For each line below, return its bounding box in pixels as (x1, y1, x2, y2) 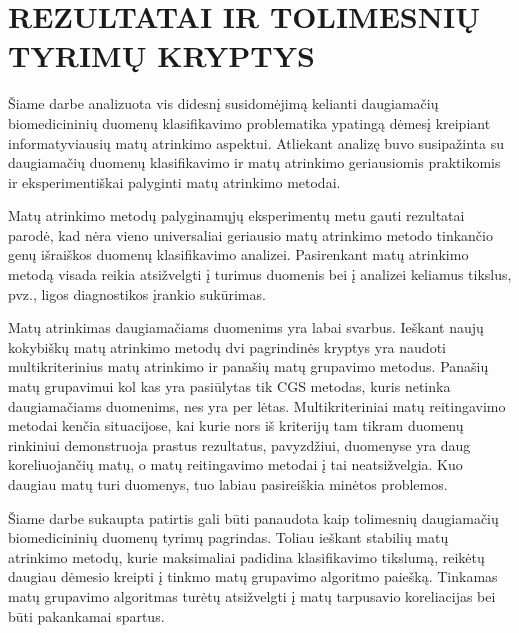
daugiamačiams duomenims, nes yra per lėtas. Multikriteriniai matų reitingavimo (8, 395, 506, 416)
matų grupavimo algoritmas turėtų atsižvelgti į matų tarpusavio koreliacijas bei (8, 585, 496, 606)
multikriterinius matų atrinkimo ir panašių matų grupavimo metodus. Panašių (8, 356, 489, 377)
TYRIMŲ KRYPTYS (8, 35, 315, 76)
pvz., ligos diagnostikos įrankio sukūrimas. (8, 283, 266, 304)
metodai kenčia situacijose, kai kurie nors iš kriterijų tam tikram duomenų (8, 415, 464, 436)
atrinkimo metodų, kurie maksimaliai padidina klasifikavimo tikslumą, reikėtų (8, 546, 485, 567)
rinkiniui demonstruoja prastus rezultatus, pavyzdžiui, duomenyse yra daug (8, 434, 471, 455)
